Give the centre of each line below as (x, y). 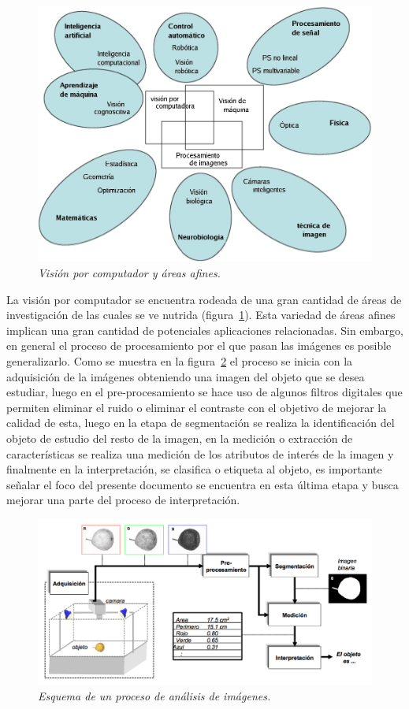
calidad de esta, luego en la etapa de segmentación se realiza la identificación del (201, 423)
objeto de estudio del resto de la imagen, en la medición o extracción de (180, 438)
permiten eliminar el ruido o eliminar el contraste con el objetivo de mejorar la (197, 407)
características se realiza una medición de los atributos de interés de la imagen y (200, 453)
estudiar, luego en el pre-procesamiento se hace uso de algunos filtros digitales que (204, 392)
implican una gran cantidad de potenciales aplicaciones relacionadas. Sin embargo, (205, 330)
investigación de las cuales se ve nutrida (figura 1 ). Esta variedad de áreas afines (201, 315)
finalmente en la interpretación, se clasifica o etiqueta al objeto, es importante (194, 469)
